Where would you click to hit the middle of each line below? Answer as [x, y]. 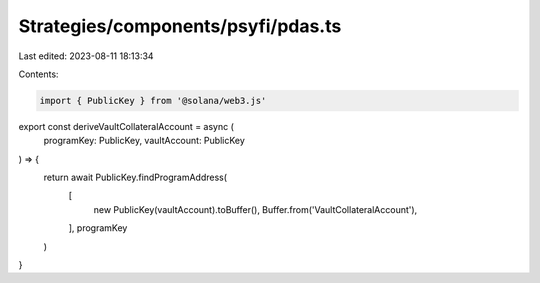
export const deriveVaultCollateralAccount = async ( [126, 126]
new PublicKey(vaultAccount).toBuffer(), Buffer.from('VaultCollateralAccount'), [255, 209]
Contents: [38, 74]
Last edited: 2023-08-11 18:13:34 [86, 56]
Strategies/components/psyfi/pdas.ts [180, 26]
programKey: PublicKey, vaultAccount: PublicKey [144, 141]
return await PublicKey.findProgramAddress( [135, 177]
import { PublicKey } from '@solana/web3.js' [153, 100]
